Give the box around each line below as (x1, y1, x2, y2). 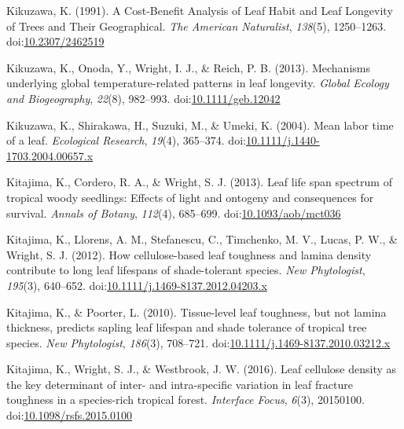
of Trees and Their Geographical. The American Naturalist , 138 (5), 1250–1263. (6, 17, 387, 34)
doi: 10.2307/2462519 (6, 33, 105, 49)
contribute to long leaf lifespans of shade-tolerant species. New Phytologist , (6, 262, 365, 278)
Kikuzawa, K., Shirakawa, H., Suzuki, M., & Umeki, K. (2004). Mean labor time (6, 116, 394, 133)
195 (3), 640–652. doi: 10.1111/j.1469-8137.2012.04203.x (6, 277, 267, 293)
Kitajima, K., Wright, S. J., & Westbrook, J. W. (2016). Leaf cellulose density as (6, 361, 397, 377)
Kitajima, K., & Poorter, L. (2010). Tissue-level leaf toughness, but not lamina (6, 303, 387, 320)
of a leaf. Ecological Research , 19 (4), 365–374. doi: (6, 132, 246, 148)
